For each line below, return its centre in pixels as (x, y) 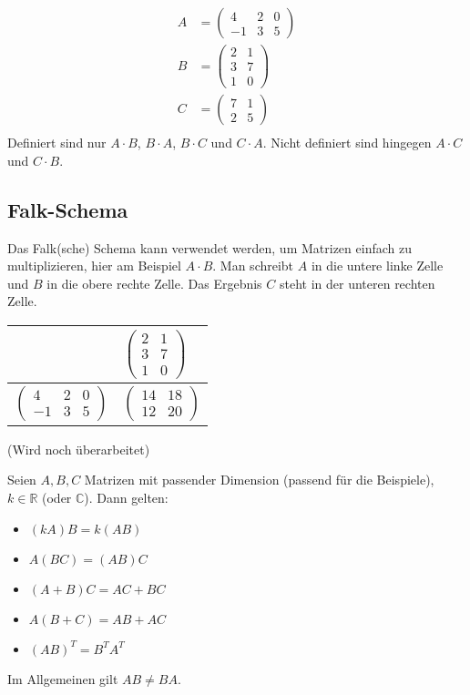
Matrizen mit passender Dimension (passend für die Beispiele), (259, 480)
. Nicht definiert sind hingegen (347, 143)
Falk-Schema (68, 209)
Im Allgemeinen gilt (63, 678)
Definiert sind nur (57, 143)
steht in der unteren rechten (357, 283)
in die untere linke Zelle (377, 266)
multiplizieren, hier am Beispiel (94, 266)
